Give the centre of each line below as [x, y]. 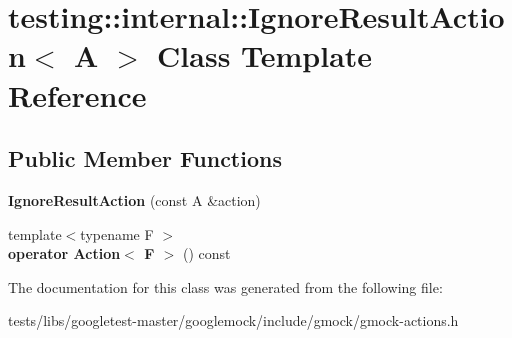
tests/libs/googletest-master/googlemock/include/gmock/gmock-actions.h [233, 320]
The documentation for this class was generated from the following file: [225, 286]
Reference [77, 94]
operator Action [64, 253]
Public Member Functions [145, 158]
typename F [117, 233]
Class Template [265, 55]
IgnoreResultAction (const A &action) [134, 199]
